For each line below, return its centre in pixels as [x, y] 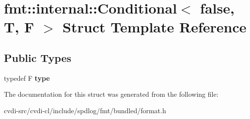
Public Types [38, 57]
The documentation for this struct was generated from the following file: [111, 94]
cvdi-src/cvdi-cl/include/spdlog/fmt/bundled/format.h [85, 110]
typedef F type [27, 78]
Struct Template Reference [155, 27]
